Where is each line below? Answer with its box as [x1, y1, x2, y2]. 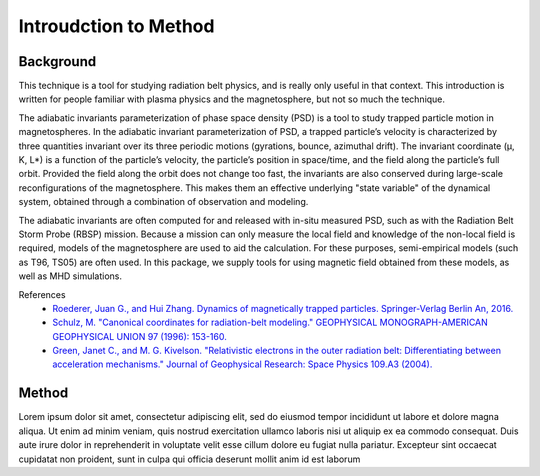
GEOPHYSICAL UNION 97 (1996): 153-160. [52, 330, 227, 342]
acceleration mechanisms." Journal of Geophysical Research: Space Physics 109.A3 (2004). [52, 358, 433, 370]
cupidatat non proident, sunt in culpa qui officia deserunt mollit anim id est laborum [18, 453, 361, 465]
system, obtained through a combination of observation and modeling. [18, 196, 309, 208]
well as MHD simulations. [18, 270, 122, 282]
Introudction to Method [18, 15, 215, 37]
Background [18, 53, 97, 70]
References [18, 288, 66, 300]
